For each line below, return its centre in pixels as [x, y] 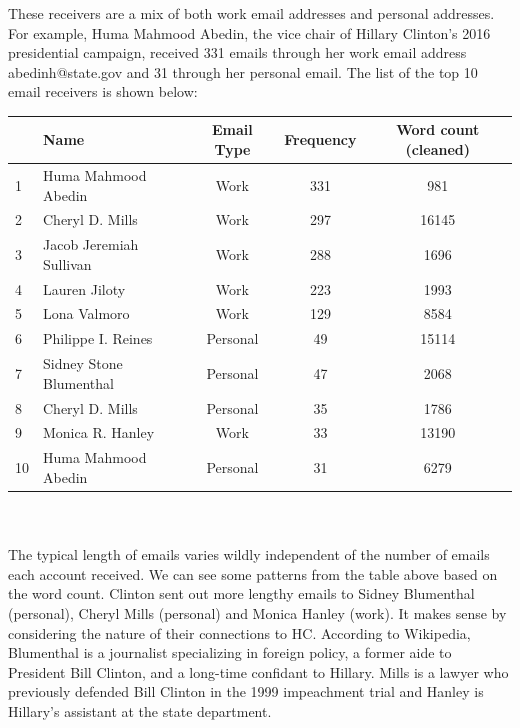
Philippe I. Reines [98, 338]
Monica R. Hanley [99, 432]
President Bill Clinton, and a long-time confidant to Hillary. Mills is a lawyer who [258, 671]
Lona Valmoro [86, 313]
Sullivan [67, 263]
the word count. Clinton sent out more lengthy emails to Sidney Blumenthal [241, 593]
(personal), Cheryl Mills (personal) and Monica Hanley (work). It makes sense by [257, 612]
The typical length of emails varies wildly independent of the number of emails [249, 554]
